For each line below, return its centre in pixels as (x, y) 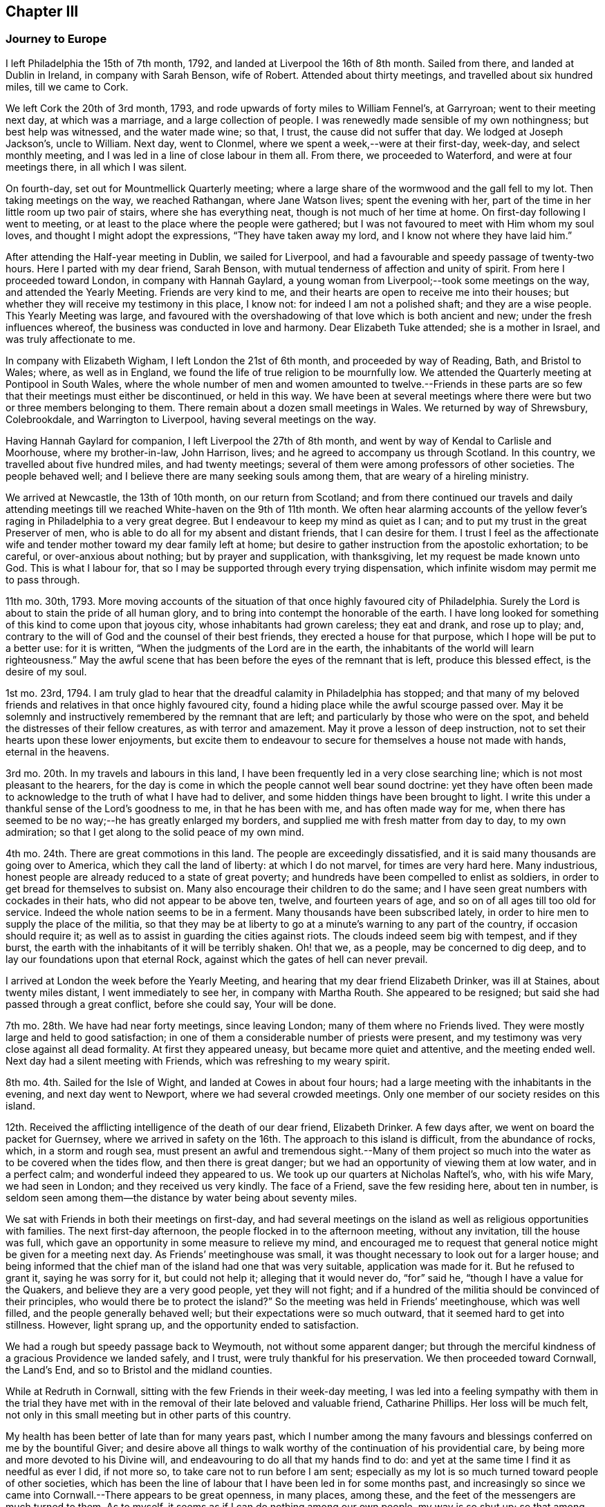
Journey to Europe (56, 39)
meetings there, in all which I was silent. (96, 167)
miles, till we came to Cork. (67, 86)
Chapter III (42, 11)
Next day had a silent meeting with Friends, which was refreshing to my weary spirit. (198, 1060)
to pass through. (43, 579)
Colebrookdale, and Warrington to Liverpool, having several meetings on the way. (191, 419)
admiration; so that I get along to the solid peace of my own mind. (155, 832)
